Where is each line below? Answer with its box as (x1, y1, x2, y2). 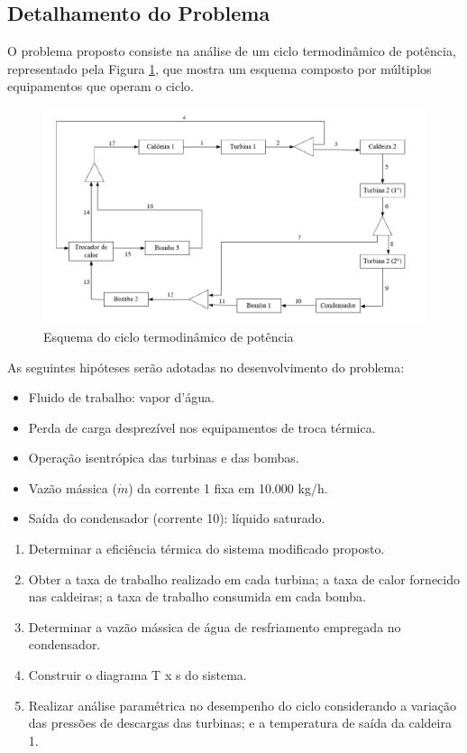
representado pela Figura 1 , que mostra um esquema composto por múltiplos (7, 59, 432, 78)
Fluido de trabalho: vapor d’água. (28, 388, 215, 407)
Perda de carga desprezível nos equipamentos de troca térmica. (28, 418, 376, 436)
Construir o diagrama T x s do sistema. (28, 666, 247, 684)
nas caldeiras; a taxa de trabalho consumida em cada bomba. (28, 587, 366, 606)
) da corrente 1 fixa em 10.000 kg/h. (128, 478, 328, 497)
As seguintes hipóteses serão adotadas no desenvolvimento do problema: (7, 357, 405, 376)
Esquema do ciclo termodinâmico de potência (43, 326, 294, 345)
